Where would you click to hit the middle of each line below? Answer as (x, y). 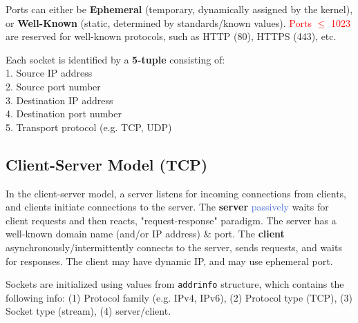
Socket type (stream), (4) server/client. (88, 311)
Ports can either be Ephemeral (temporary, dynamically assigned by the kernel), (179, 9)
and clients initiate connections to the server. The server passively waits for (167, 207)
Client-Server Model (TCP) (107, 164)
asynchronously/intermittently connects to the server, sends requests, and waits (174, 247)
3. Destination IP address (59, 100)
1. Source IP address (49, 73)
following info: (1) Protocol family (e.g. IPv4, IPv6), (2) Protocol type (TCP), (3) (179, 297)
